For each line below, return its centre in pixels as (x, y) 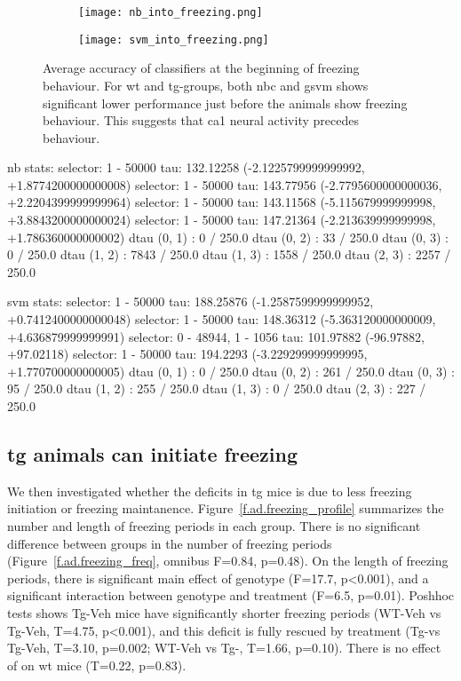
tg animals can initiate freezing (152, 453)
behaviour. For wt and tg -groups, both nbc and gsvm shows (206, 85)
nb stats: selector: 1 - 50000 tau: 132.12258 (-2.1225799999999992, (186, 167)
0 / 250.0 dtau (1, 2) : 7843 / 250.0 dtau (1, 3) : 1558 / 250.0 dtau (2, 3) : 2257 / (229, 254)
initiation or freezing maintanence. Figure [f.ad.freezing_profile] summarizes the (226, 508)
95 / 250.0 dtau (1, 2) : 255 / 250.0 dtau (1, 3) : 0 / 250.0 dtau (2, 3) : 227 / (217, 388)
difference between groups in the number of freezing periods (170, 543)
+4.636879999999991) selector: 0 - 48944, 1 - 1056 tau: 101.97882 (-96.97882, (216, 336)
